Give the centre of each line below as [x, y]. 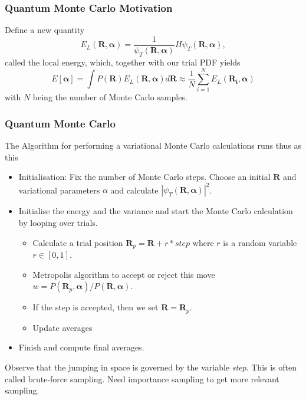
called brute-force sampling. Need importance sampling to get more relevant [142, 378]
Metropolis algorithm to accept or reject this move [124, 274]
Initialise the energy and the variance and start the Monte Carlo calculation [156, 211]
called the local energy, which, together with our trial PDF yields [123, 62]
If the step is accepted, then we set [96, 307]
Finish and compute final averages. [81, 347]
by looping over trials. [58, 223]
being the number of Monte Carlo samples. [110, 97]
